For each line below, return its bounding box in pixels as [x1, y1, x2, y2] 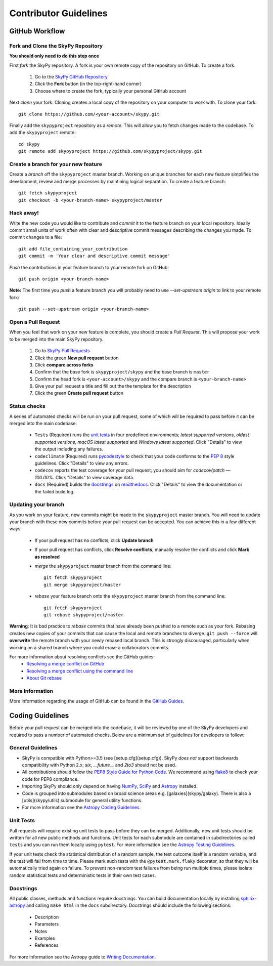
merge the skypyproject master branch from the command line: [34, 563, 172, 569]
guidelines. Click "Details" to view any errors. [34, 460, 129, 466]
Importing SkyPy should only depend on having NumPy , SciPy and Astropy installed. [22, 783, 198, 789]
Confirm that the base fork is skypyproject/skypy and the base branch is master [34, 369, 210, 375]
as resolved [34, 554, 60, 560]
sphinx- [241, 896, 257, 901]
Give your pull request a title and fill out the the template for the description [34, 383, 192, 389]
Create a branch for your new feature [9, 160, 102, 167]
